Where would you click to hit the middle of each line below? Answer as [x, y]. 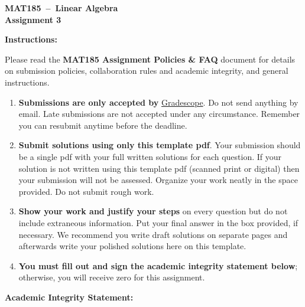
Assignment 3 [33, 19]
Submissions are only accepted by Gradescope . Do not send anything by [158, 102]
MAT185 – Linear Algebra [61, 8]
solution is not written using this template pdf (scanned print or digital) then [159, 168]
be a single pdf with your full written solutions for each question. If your [150, 156]
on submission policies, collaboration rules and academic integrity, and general [147, 71]
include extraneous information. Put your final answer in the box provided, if [158, 222]
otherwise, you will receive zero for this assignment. [112, 277]
